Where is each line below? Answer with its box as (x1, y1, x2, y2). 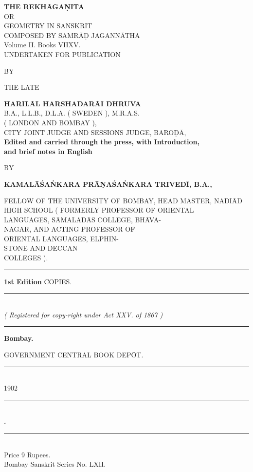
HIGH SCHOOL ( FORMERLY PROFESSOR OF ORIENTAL (4, 205, 194, 215)
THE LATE (4, 82, 39, 92)
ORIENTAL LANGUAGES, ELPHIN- (4, 233, 119, 243)
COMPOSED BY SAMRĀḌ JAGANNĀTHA (4, 30, 140, 40)
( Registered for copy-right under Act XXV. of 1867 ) (4, 309, 163, 319)
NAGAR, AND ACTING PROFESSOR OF (4, 224, 135, 234)
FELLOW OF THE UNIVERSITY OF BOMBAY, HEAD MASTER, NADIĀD (4, 195, 242, 205)
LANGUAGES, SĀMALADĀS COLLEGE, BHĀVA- (4, 214, 161, 224)
